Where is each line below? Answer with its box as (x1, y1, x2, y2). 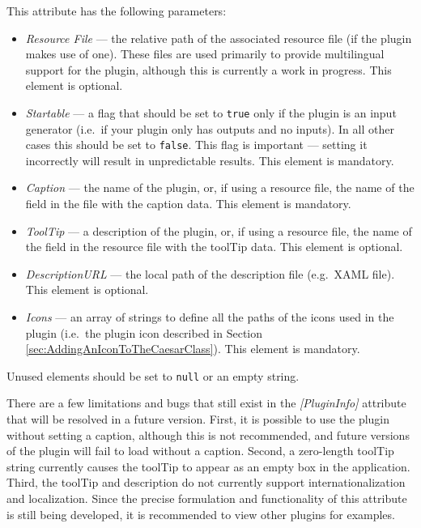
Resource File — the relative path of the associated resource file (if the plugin (25, 29, 412, 46)
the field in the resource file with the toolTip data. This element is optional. (25, 238, 403, 255)
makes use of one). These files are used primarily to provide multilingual (25, 45, 385, 62)
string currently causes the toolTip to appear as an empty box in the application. (6, 458, 410, 475)
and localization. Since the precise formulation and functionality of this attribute (6, 490, 407, 507)
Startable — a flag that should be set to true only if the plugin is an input (25, 104, 397, 121)
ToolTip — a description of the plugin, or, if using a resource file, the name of (25, 222, 412, 239)
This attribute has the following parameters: (6, 2, 227, 19)
